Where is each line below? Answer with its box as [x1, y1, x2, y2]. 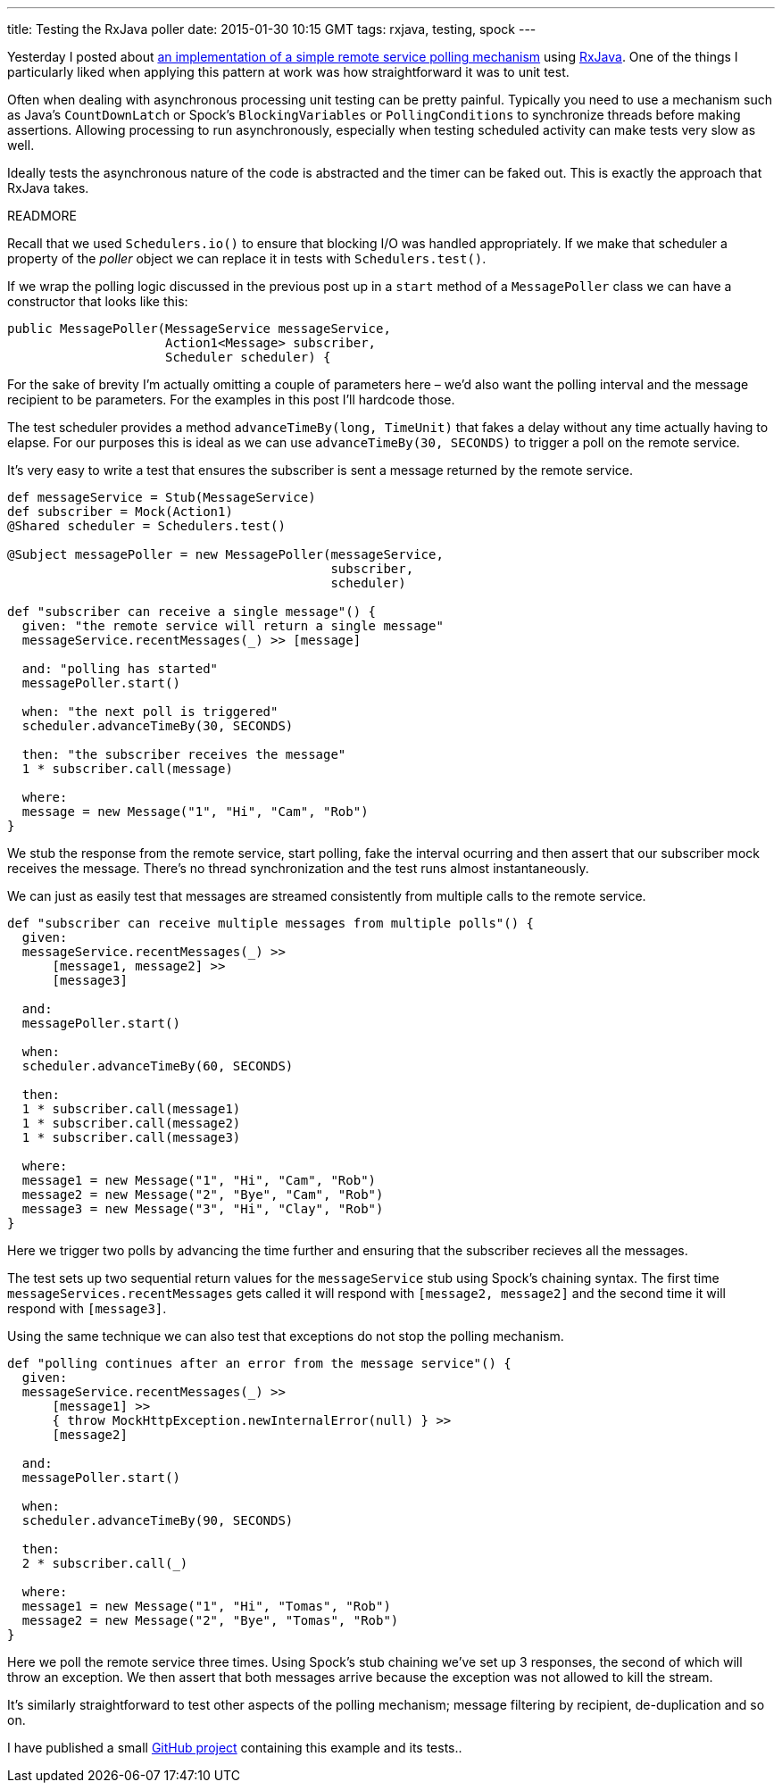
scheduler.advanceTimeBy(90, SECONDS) [21, 1513, 294, 1528]
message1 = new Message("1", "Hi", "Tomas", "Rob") [21, 1599, 391, 1613]
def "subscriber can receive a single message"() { [7, 604, 377, 619]
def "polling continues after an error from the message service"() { [7, 1356, 512, 1370]
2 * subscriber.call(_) [21, 1556, 188, 1570]
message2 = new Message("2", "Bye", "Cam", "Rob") [21, 1187, 384, 1202]
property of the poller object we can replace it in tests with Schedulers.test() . [7, 251, 487, 266]
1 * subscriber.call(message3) [21, 1130, 241, 1145]
